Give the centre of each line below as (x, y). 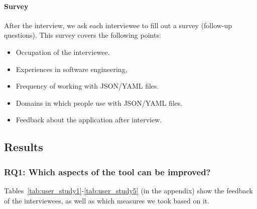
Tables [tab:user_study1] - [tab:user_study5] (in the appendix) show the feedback (128, 190)
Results (24, 147)
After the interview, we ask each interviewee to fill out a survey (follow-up (118, 25)
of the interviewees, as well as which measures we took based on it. (107, 200)
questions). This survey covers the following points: (83, 35)
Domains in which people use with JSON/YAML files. (99, 102)
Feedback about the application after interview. (89, 120)
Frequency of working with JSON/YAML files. (87, 86)
